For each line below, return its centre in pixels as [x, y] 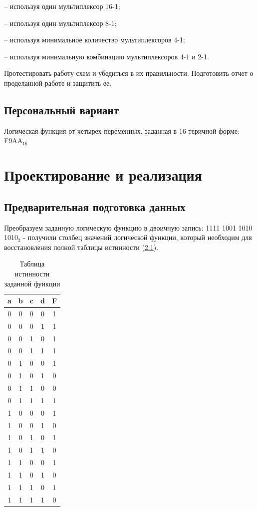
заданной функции [32, 283]
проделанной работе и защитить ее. [58, 83]
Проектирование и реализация [103, 175]
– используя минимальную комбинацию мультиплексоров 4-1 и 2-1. [107, 56]
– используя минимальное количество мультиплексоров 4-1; [95, 40]
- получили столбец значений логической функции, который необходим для [137, 237]
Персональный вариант [61, 110]
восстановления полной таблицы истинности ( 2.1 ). [81, 247]
